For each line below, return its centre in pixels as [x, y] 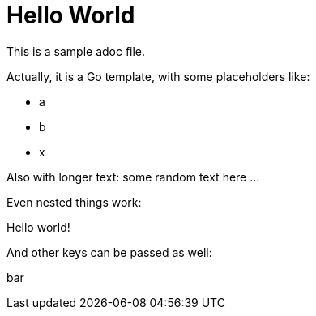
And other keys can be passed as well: [109, 252]
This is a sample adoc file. [76, 51]
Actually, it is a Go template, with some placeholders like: [158, 76]
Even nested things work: [74, 202]
